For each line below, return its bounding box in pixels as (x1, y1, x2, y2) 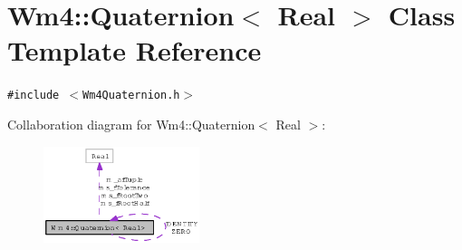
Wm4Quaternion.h (82, 89, 180, 102)
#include (7, 89, 60, 102)
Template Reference (7, 32, 262, 69)
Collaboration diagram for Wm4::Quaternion (7, 114, 255, 133)
